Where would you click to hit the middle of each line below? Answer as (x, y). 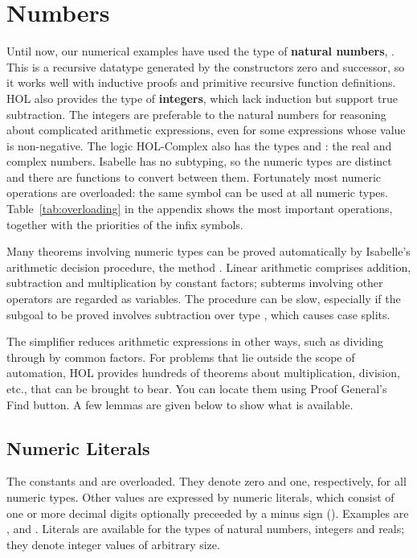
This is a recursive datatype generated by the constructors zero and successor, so (206, 66)
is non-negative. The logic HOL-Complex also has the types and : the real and (199, 145)
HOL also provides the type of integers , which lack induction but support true (202, 98)
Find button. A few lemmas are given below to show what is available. (180, 404)
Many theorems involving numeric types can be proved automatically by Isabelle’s (208, 251)
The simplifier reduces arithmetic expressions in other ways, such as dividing (195, 341)
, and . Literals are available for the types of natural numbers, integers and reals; (206, 529)
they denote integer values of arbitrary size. (113, 544)
